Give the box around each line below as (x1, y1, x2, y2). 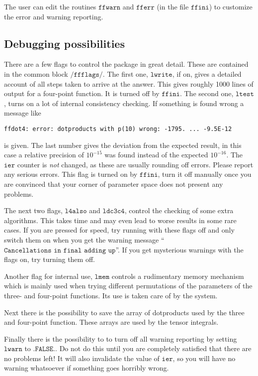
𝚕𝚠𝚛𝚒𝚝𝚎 (150, 71, 172, 78)
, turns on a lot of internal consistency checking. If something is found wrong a (4, 98, 244, 108)
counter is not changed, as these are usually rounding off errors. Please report (17, 159, 254, 169)
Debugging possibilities (4, 35, 125, 51)
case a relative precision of (4, 149, 84, 160)
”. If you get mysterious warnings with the (115, 244, 244, 254)
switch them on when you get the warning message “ (4, 234, 165, 245)
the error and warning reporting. (4, 11, 103, 21)
